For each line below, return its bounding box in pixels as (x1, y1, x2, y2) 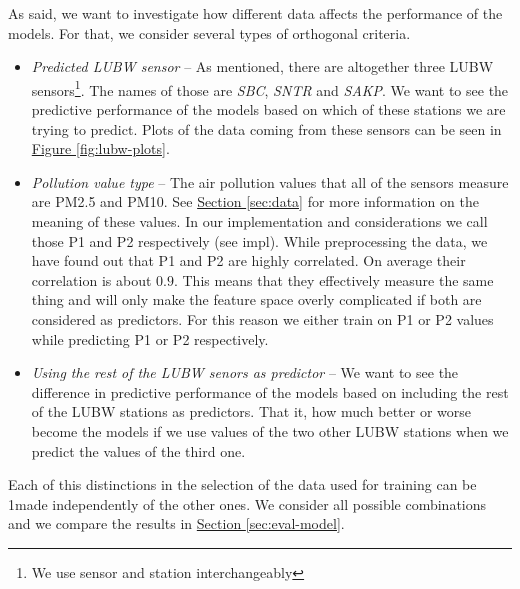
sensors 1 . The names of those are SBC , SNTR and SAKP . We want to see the (31, 76, 509, 100)
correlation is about (31, 269, 152, 290)
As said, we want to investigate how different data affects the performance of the (8, 3, 503, 23)
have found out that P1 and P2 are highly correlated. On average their (31, 250, 466, 271)
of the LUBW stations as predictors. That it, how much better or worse (31, 401, 472, 422)
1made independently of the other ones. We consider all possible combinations (8, 493, 487, 514)
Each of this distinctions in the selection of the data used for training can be (8, 474, 477, 495)
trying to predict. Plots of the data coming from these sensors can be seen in (31, 118, 502, 139)
